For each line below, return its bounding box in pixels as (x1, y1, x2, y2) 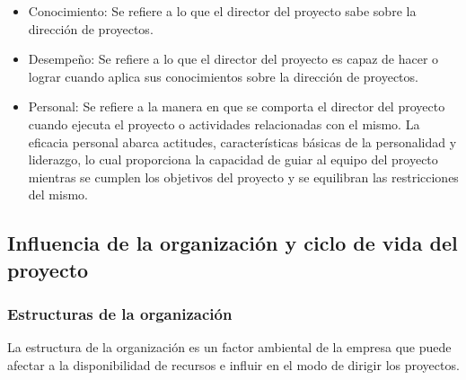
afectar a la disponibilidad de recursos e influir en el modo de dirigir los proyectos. (7, 355, 460, 374)
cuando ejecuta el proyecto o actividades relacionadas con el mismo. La (28, 114, 420, 133)
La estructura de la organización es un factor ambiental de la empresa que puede (7, 338, 452, 357)
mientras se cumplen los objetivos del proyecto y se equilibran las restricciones (28, 167, 459, 186)
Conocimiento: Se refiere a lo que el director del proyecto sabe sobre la (28, 2, 417, 20)
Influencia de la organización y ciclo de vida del (7, 229, 458, 257)
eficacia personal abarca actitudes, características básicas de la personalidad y (28, 132, 457, 151)
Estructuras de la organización (7, 303, 233, 325)
